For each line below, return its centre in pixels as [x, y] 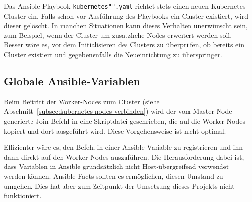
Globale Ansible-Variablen [72, 81]
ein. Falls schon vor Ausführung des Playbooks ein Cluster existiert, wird [138, 16]
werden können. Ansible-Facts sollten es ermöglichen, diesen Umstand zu [114, 176]
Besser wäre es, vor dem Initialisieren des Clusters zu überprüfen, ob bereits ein [124, 45]
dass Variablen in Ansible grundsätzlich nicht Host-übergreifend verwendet [117, 166]
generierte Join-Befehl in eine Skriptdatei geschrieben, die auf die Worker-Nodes [125, 121]
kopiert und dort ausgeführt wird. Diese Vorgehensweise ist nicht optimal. [115, 130]
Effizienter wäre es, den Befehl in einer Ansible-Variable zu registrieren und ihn [124, 147]
